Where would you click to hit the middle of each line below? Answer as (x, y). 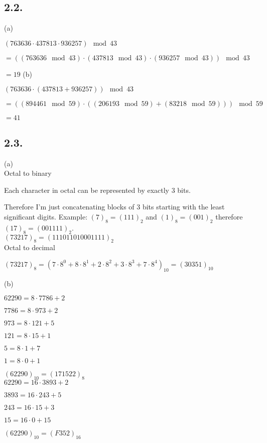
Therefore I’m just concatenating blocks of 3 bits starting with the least (114, 207)
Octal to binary (28, 173)
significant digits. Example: (46, 216)
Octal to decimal (30, 247)
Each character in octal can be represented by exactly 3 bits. (97, 190)
